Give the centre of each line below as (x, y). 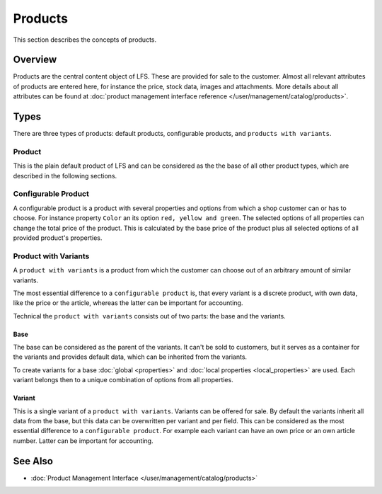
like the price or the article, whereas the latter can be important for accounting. (128, 303)
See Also (33, 461)
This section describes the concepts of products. (85, 40)
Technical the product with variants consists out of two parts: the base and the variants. (149, 316)
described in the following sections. (65, 176)
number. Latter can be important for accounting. (83, 441)
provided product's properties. (58, 238)
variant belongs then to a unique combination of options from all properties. (123, 380)
